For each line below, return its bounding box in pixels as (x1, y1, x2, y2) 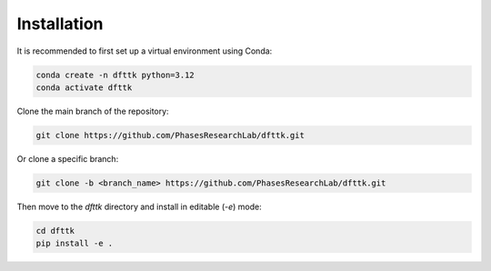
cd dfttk (35, 226, 75, 236)
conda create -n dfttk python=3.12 (35, 69, 195, 80)
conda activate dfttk (35, 82, 133, 93)
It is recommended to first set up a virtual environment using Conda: (16, 45, 273, 56)
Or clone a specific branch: (16, 153, 119, 164)
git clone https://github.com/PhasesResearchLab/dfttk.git (35, 130, 305, 140)
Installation (16, 14, 104, 34)
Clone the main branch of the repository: (16, 105, 169, 116)
